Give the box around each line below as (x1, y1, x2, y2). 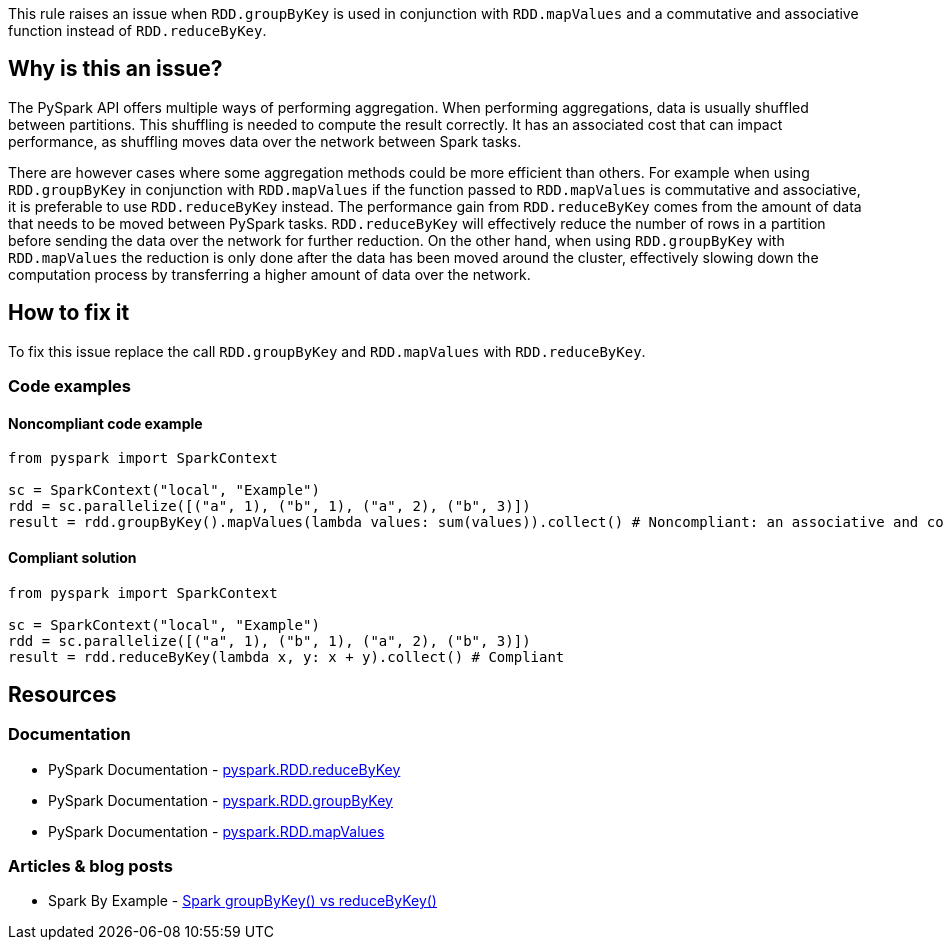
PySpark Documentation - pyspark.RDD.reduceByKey (48, 760, 401, 778)
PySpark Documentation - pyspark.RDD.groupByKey (48, 791, 393, 809)
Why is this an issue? (8, 56, 223, 82)
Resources (8, 681, 117, 707)
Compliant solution (8, 548, 137, 566)
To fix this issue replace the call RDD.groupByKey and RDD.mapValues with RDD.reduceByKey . (8, 342, 646, 360)
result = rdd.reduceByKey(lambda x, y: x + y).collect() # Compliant (8, 648, 565, 665)
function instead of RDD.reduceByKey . (8, 22, 267, 39)
